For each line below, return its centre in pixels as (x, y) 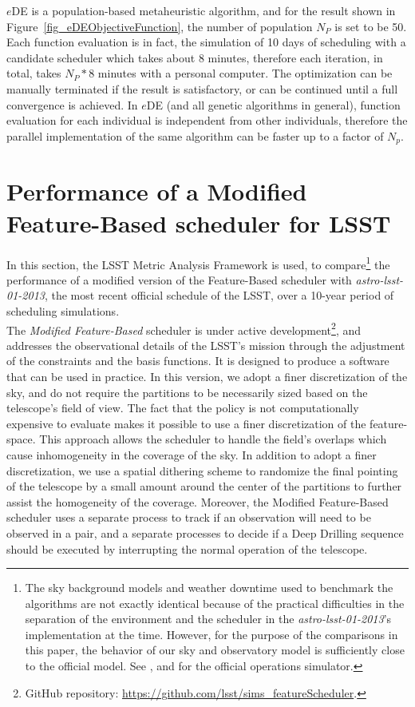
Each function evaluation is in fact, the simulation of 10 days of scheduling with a (206, 42)
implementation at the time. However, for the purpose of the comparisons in (211, 634)
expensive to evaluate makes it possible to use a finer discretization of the (186, 423)
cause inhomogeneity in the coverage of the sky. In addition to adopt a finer (192, 454)
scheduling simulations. (63, 310)
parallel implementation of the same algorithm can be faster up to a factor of (195, 135)
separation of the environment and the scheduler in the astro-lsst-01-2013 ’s (208, 619)
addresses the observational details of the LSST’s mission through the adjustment (206, 345)
